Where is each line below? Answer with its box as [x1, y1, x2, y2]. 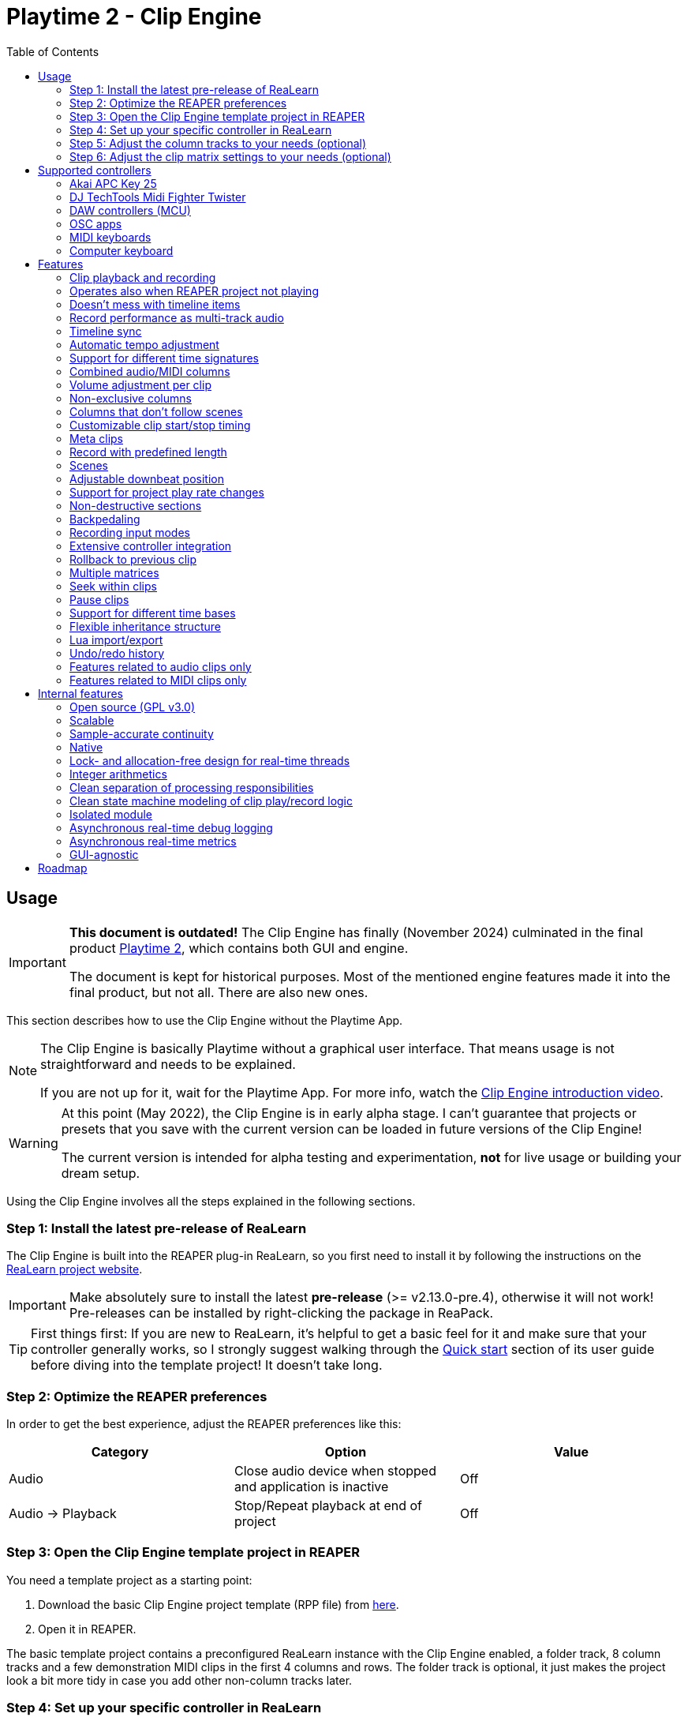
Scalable [69, 713, 114, 727]
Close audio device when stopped [234, 1463, 436, 1479]
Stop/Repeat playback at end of [234, 1498, 423, 1514]
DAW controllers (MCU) [69, 203, 191, 217]
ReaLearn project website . [6, 1262, 143, 1277]
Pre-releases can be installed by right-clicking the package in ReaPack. [69, 1305, 494, 1322]
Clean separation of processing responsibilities [69, 780, 314, 794]
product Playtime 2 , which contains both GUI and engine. [69, 939, 409, 956]
